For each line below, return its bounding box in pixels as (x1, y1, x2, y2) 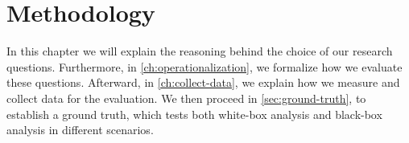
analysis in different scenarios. (6, 121, 154, 138)
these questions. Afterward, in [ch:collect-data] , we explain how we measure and (6, 74, 400, 91)
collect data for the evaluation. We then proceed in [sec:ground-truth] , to (6, 89, 366, 106)
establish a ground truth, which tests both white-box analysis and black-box (6, 105, 382, 122)
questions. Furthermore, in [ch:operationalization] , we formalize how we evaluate (6, 58, 403, 75)
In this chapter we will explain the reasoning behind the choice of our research (6, 43, 393, 59)
